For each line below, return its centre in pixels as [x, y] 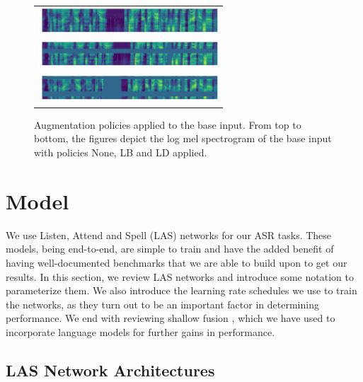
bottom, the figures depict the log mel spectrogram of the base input [183, 138]
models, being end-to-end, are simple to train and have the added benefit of [170, 249]
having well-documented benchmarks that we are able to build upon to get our [177, 262]
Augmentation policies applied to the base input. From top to [168, 124]
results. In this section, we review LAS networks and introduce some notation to [180, 276]
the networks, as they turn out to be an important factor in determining [162, 304]
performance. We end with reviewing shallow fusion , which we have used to [171, 318]
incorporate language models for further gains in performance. [140, 331]
